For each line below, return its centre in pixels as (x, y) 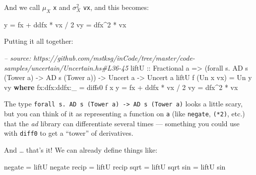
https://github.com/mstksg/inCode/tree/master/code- (114, 57)
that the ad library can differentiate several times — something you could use (122, 123)
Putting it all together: (39, 41)
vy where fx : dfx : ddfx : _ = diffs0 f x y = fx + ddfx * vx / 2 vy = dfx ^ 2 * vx (121, 87)
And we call (22, 7)
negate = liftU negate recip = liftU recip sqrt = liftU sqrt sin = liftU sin (115, 166)
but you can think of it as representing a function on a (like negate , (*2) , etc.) (125, 114)
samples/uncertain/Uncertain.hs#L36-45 (66, 67)
